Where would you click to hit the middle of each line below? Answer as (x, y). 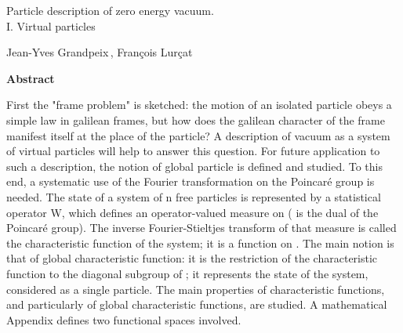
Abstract (31, 78)
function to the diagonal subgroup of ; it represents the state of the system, (187, 273)
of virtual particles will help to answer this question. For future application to (193, 151)
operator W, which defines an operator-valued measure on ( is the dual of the (192, 212)
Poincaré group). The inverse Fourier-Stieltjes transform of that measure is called (201, 228)
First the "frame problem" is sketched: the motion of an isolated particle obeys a (199, 105)
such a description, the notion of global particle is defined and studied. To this (195, 166)
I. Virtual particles (51, 25)
